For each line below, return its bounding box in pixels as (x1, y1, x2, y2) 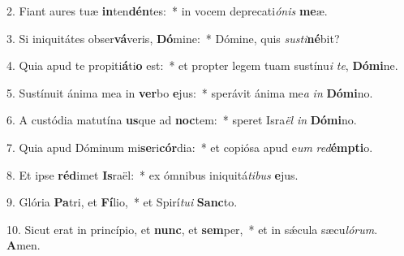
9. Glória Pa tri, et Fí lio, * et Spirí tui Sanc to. (6, 193, 238, 210)
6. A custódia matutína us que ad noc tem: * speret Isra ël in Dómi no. (6, 111, 357, 128)
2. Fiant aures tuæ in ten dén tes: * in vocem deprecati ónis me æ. (6, 2, 328, 19)
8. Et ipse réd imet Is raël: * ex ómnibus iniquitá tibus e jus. (6, 166, 299, 183)
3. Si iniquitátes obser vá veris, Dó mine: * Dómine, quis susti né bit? (6, 29, 340, 46)
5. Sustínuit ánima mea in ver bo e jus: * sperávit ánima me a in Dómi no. (6, 84, 373, 101)
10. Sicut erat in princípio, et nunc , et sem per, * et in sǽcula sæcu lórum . (6, 220, 378, 237)
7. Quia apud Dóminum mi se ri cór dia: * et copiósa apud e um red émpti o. (6, 138, 373, 155)
